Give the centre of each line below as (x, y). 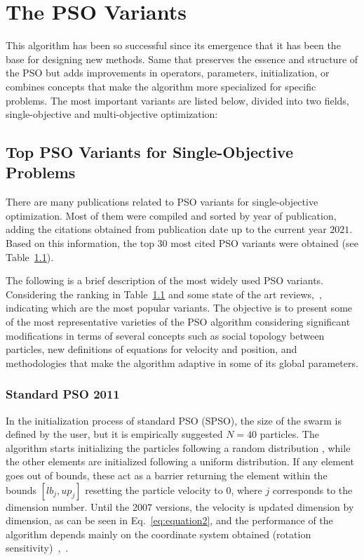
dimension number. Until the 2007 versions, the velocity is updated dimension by (180, 506)
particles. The (289, 434)
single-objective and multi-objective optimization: (112, 114)
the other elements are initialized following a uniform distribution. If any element (180, 461)
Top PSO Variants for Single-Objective (150, 152)
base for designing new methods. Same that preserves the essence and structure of (182, 59)
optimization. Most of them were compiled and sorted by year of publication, (171, 215)
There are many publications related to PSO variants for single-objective (162, 202)
